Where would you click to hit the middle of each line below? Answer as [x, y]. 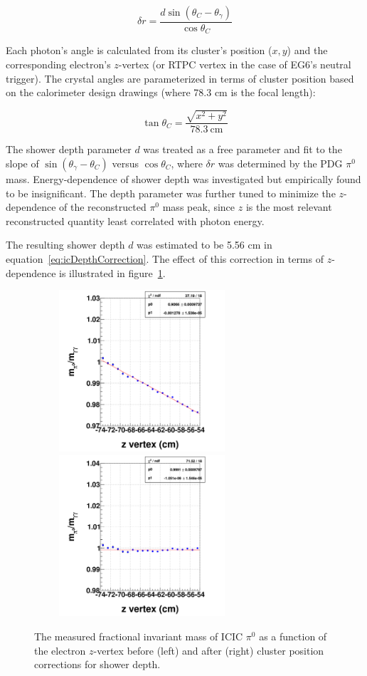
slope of [22, 163]
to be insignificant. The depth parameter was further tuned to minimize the [171, 193]
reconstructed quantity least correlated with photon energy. [135, 220]
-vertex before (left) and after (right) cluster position [209, 650]
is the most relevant [289, 207]
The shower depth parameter [69, 149]
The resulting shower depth [65, 245]
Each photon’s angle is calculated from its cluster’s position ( [139, 50]
